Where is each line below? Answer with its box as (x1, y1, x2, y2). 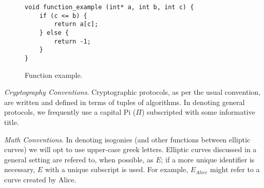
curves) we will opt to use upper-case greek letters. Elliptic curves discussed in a (4, 144, 257, 155)
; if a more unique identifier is (161, 154, 255, 164)
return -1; (54, 37, 91, 45)
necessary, (4, 164, 35, 175)
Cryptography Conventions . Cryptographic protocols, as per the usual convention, (4, 87, 260, 97)
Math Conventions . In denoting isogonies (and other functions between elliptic (4, 134, 251, 144)
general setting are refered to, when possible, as (4, 154, 154, 164)
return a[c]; (54, 20, 99, 28)
